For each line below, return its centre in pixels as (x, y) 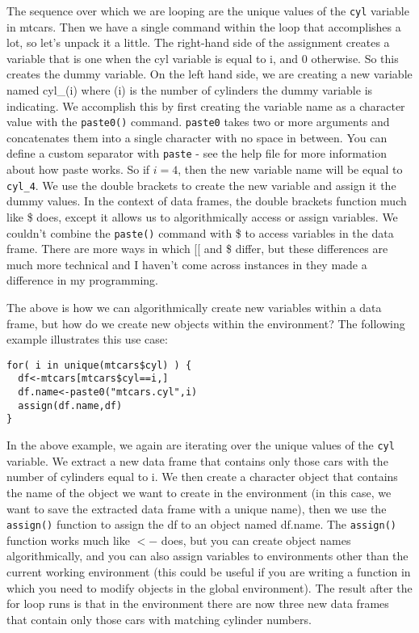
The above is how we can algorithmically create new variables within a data (194, 307)
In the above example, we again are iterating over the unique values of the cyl (201, 445)
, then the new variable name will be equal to (290, 169)
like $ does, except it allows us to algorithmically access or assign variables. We (202, 216)
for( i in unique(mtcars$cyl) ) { (99, 365)
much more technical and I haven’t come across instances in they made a (187, 264)
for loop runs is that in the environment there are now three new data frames (198, 603)
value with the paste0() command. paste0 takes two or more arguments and (198, 122)
